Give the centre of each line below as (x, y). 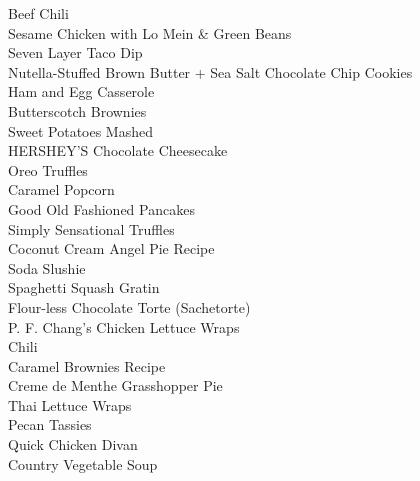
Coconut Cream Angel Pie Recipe (111, 248)
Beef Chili (38, 13)
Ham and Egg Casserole (81, 91)
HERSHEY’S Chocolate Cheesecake (118, 150)
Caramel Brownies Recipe (87, 365)
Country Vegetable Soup (83, 463)
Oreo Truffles (48, 169)
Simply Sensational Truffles (91, 228)
